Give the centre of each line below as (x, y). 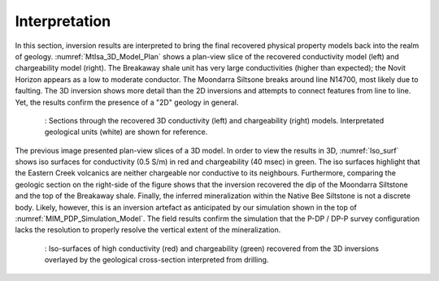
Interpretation (63, 21)
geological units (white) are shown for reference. (126, 132)
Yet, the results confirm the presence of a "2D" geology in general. (127, 102)
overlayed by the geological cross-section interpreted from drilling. (157, 260)
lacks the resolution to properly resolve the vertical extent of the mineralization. (148, 230)
